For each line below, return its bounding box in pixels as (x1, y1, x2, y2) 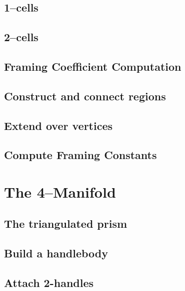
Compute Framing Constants (4, 147, 157, 163)
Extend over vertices (4, 117, 113, 133)
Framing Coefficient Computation (4, 58, 181, 74)
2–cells (4, 29, 38, 45)
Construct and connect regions (4, 88, 166, 103)
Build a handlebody (4, 245, 108, 261)
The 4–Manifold (4, 181, 116, 202)
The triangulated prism (4, 216, 127, 231)
